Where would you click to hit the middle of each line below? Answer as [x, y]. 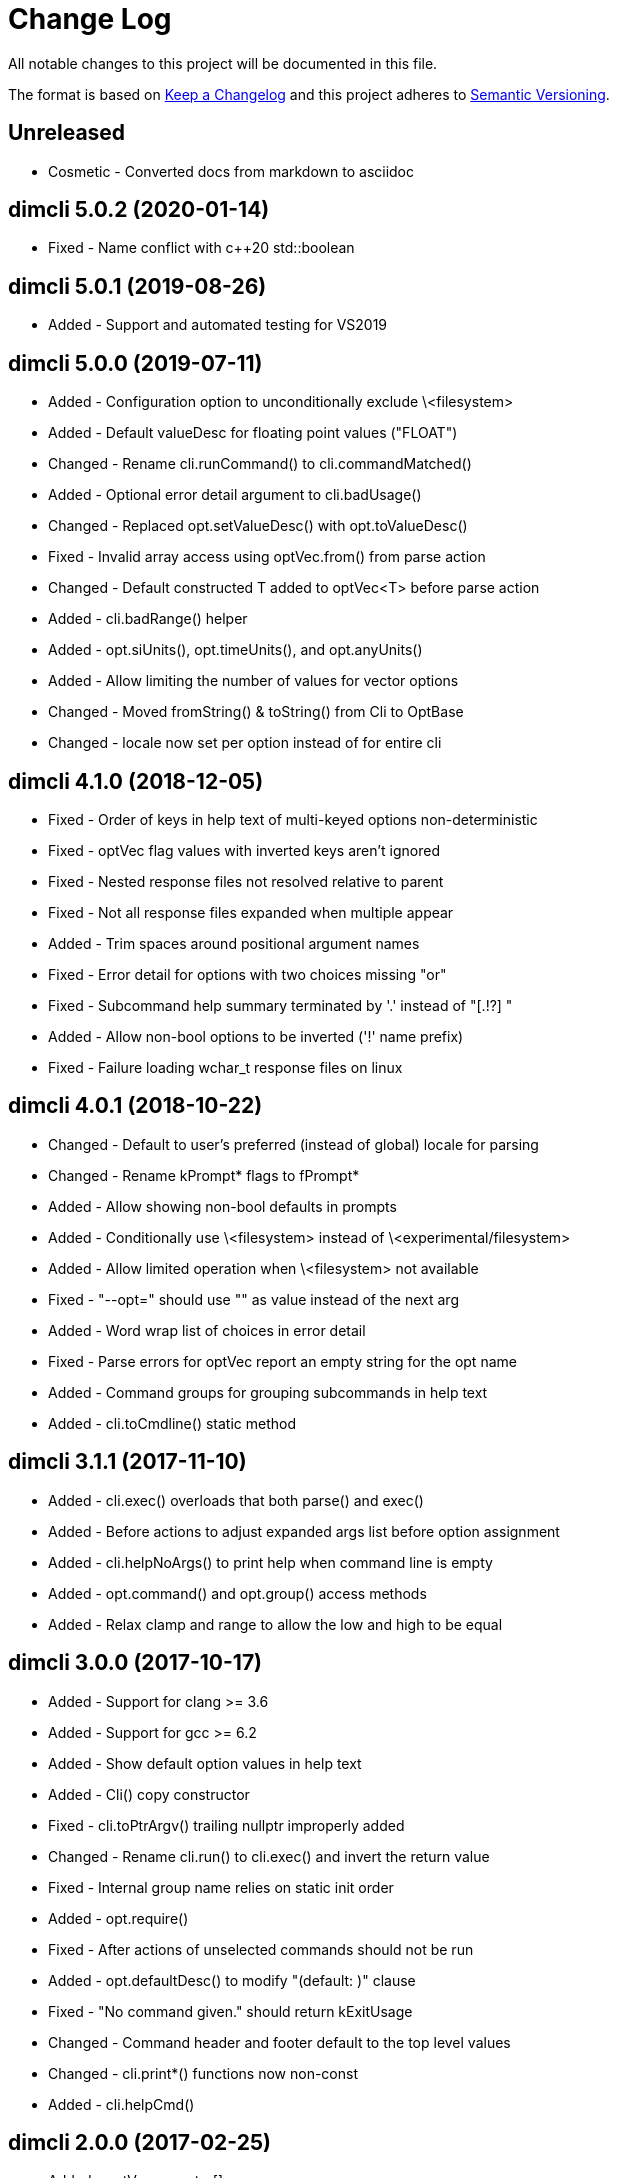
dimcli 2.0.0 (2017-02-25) [139, 2142]
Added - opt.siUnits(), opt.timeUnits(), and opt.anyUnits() [235, 650]
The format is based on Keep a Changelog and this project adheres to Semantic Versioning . [309, 94]
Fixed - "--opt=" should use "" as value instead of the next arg [253, 1299]
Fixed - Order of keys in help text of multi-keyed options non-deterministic [293, 819]
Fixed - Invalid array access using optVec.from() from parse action [267, 557]
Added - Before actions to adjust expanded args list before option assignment [304, 1531]
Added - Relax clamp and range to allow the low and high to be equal [275, 1624]
